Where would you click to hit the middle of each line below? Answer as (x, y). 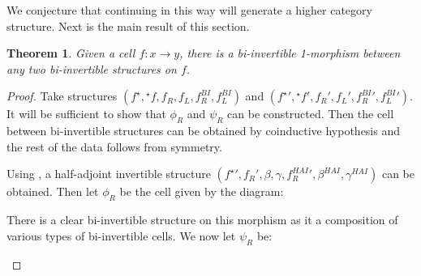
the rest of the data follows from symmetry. (114, 146)
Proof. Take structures (62, 96)
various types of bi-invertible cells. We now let (121, 235)
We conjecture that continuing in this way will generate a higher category (189, 10)
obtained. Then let (53, 191)
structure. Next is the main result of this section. (128, 25)
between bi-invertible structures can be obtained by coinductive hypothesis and (203, 131)
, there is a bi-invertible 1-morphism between (290, 53)
